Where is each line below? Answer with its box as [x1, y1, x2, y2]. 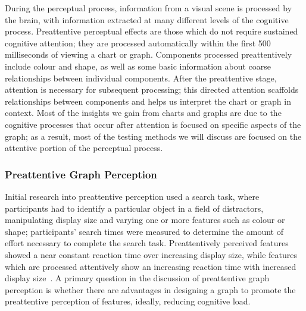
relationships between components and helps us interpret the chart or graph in [5, 95, 291, 107]
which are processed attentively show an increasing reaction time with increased [5, 260, 296, 272]
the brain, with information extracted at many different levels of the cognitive [5, 13, 289, 26]
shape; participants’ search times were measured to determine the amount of [5, 225, 283, 237]
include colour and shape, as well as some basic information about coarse [5, 59, 271, 72]
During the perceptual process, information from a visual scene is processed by [5, 2, 292, 14]
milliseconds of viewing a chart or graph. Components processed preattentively [5, 48, 292, 61]
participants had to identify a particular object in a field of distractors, [5, 202, 264, 214]
